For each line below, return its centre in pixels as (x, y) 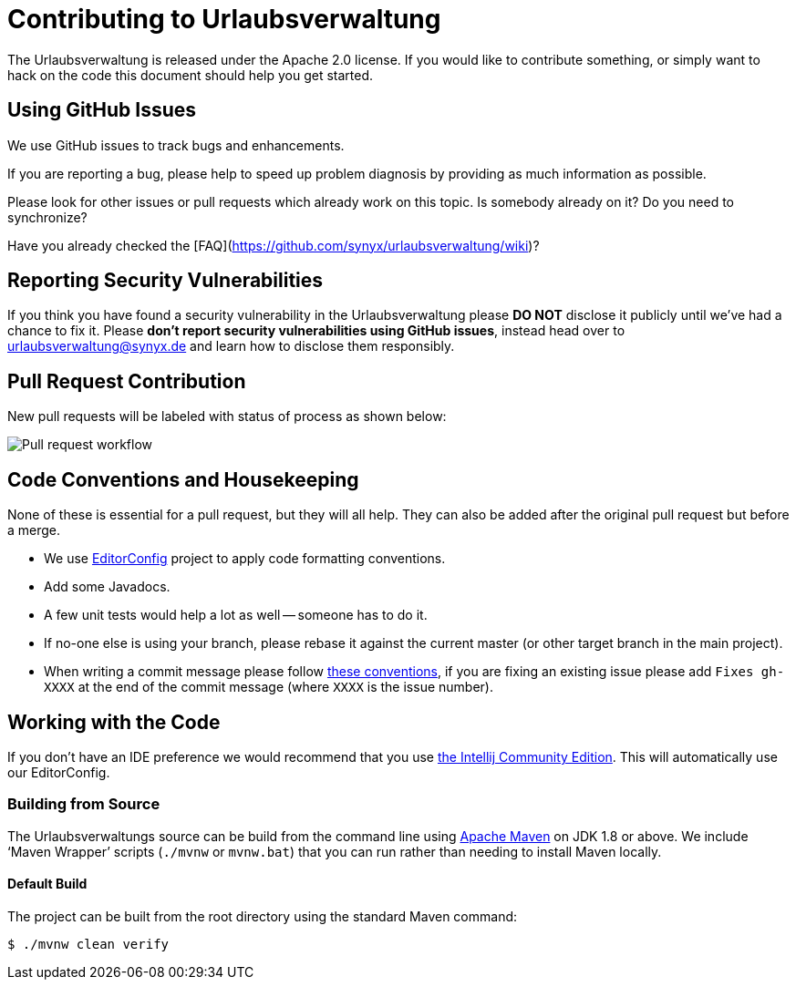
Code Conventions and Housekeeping (183, 479)
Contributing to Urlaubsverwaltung (224, 19)
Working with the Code (114, 722)
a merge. (34, 530)
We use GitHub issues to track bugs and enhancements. (176, 145)
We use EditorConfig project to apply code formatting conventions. (245, 559)
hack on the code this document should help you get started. (191, 75)
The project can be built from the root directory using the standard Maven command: (263, 916)
